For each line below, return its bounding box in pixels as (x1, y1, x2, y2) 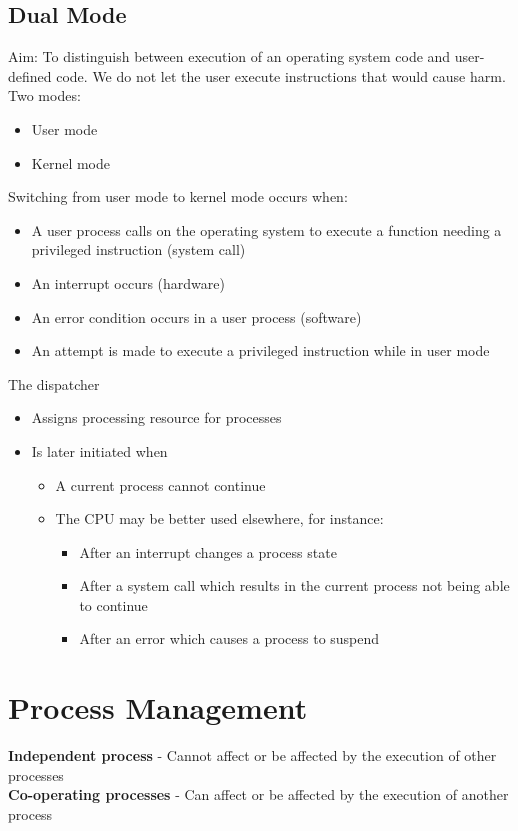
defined (8, 65, 52, 86)
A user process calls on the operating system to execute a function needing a (31, 219, 502, 240)
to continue (79, 594, 148, 615)
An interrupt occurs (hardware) (31, 272, 225, 293)
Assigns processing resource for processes (31, 407, 282, 428)
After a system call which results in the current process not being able (79, 575, 510, 596)
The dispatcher (8, 373, 100, 394)
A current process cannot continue (55, 474, 266, 495)
